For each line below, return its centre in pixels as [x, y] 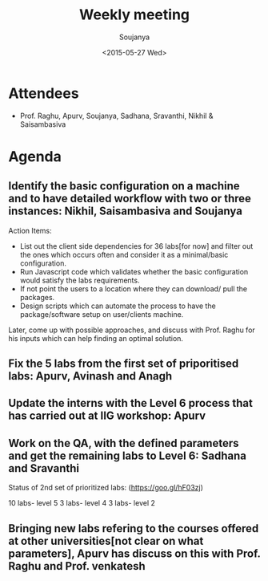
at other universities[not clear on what [106, 540]
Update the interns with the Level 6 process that [131, 403]
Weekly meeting [134, 15]
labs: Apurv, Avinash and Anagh [90, 376]
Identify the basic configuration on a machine [124, 186]
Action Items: [30, 230]
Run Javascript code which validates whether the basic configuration [134, 271]
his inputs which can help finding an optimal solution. [96, 338]
